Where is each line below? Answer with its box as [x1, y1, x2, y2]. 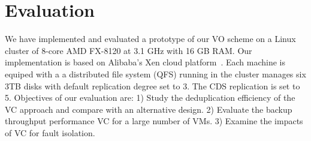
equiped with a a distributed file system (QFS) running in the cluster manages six [5, 67, 306, 80]
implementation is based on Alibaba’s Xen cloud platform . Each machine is [5, 56, 285, 68]
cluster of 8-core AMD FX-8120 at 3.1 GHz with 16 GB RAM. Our [5, 44, 252, 56]
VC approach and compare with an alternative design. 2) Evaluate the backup [5, 103, 292, 115]
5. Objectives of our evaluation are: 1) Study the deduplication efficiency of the [5, 91, 295, 104]
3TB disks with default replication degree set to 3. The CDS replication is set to [5, 79, 300, 92]
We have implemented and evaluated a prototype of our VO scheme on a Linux [5, 32, 296, 45]
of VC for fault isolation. [5, 126, 95, 139]
